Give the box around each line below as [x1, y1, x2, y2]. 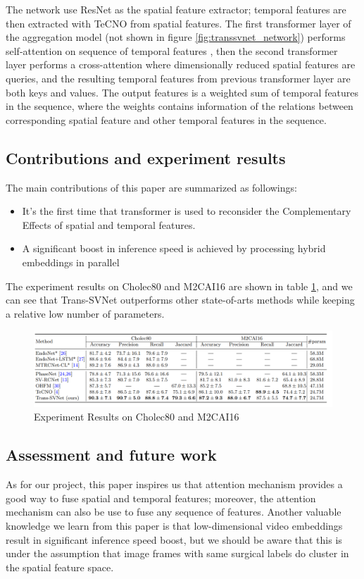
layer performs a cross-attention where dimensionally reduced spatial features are [6, 57, 356, 72]
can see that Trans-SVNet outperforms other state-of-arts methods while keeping [6, 292, 355, 307]
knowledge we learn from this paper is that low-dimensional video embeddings [6, 518, 343, 533]
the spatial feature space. [6, 559, 114, 574]
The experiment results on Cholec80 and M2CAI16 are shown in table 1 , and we [6, 278, 353, 293]
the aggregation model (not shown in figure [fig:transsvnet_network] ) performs [6, 30, 346, 44]
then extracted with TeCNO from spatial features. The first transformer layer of [6, 15, 351, 30]
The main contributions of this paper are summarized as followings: [6, 180, 297, 194]
